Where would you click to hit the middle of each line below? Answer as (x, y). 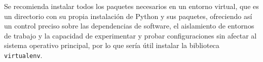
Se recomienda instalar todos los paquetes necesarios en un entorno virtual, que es (131, 6)
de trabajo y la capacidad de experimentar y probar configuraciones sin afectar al (130, 35)
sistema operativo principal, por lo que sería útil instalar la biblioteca (112, 45)
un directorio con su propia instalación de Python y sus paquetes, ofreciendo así (128, 16)
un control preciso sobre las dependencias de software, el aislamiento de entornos (129, 26)
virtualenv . (23, 55)
